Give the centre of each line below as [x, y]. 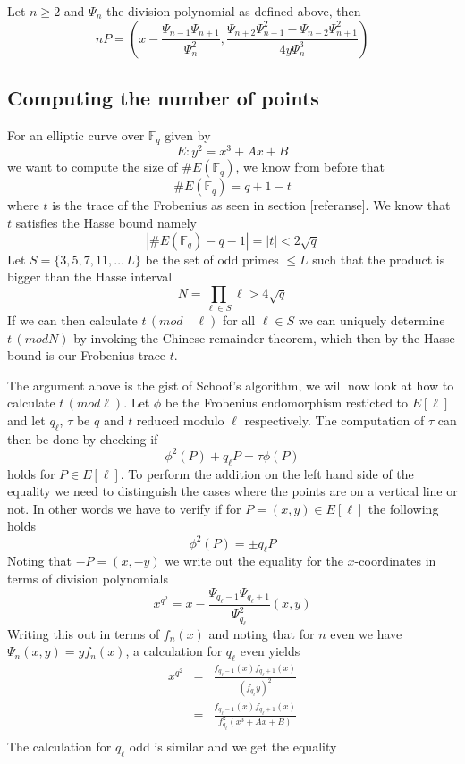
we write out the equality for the [254, 561]
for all [239, 320]
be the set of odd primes [212, 259]
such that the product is [379, 259]
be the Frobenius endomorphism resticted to [287, 403]
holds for [31, 473]
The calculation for [59, 746]
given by [188, 134]
